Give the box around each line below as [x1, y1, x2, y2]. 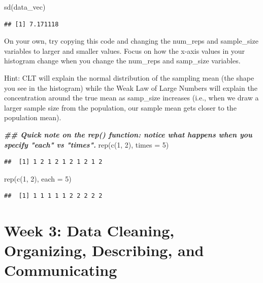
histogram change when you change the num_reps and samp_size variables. [4, 55, 241, 66]
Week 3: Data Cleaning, [4, 220, 175, 241]
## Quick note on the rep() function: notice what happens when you [4, 129, 252, 139]
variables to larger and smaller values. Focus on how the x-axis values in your [4, 45, 245, 56]
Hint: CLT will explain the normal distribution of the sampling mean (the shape [4, 72, 254, 83]
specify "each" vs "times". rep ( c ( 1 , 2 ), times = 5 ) [4, 139, 169, 150]
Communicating [4, 260, 117, 280]
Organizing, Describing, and [4, 240, 204, 261]
